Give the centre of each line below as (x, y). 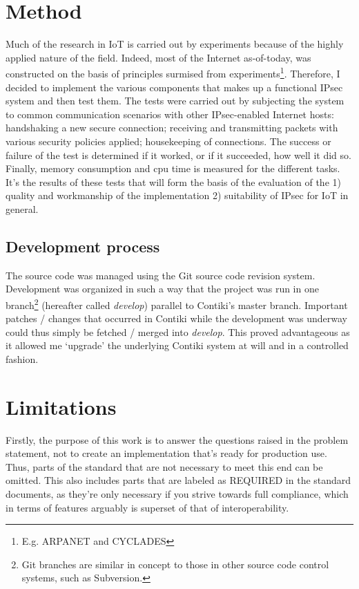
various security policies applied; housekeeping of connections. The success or (168, 141)
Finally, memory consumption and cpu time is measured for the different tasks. (173, 168)
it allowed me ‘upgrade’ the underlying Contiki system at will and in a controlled (177, 345)
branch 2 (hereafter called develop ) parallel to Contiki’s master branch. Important (177, 303)
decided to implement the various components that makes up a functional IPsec (174, 87)
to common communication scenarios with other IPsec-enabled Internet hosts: (170, 114)
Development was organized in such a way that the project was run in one (162, 289)
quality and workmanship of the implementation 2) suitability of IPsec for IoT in (177, 195)
